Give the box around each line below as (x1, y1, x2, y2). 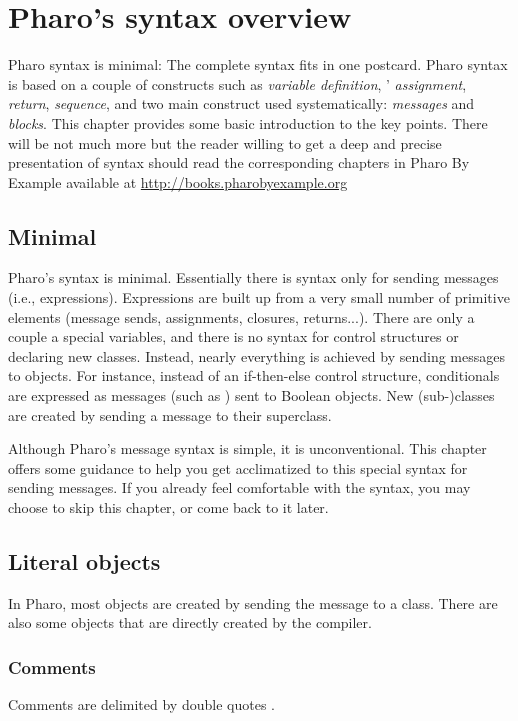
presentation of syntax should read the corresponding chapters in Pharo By (8, 152, 470, 173)
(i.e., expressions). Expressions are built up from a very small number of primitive (8, 287, 510, 308)
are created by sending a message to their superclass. (8, 404, 332, 425)
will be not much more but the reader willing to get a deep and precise (8, 132, 442, 153)
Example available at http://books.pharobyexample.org (8, 171, 348, 192)
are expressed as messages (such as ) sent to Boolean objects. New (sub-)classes (8, 385, 495, 406)
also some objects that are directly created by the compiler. (8, 612, 372, 633)
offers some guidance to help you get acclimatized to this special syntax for (8, 457, 468, 478)
